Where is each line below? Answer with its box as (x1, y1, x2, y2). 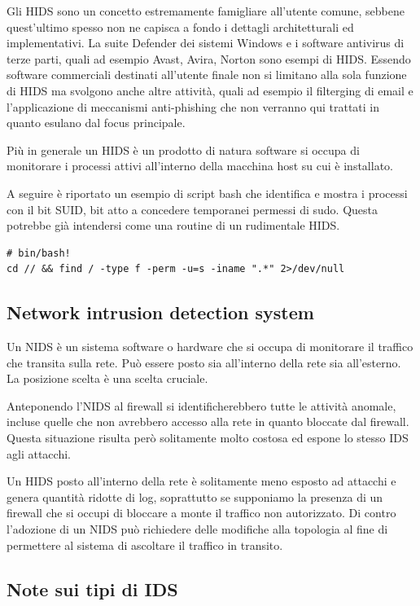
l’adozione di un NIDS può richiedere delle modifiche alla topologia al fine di (7, 520, 388, 538)
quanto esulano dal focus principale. (7, 114, 186, 131)
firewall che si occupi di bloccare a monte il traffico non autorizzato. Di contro (7, 504, 396, 521)
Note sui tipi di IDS (7, 576, 178, 601)
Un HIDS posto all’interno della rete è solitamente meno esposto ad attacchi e (7, 472, 396, 490)
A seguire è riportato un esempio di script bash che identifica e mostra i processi (7, 184, 408, 201)
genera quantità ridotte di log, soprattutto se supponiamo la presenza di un (7, 488, 383, 505)
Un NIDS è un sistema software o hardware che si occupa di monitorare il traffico (7, 338, 413, 355)
